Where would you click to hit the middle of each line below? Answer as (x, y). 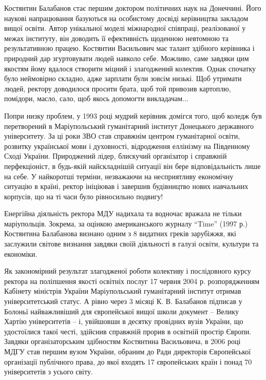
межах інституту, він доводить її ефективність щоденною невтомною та (117, 38)
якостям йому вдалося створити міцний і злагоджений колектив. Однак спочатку (130, 68)
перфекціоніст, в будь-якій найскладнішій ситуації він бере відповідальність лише (132, 166)
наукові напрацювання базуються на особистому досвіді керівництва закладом (126, 18)
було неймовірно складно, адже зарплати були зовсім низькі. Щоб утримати (123, 78)
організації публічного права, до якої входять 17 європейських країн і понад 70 (128, 361)
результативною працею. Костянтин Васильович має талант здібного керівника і (129, 48)
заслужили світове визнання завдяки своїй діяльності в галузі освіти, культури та (131, 244)
